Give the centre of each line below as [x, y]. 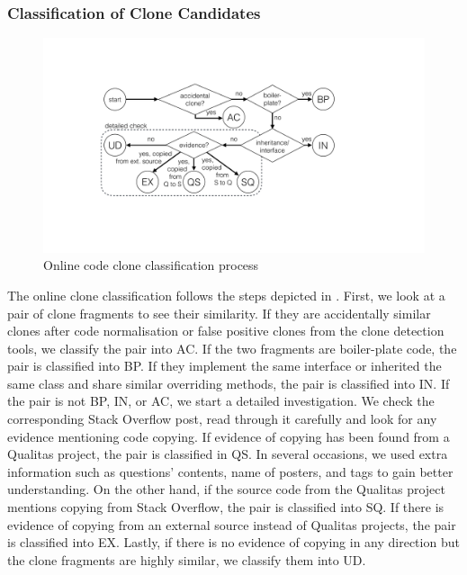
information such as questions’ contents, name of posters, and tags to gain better [230, 471]
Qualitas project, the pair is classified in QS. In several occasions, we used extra [228, 454]
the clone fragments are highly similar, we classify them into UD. [187, 559]
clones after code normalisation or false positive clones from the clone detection [226, 331]
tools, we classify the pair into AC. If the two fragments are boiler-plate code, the [232, 348]
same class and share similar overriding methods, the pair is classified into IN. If [229, 383]
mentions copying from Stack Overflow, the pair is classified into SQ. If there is [226, 507]
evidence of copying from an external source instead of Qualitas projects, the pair [232, 524]
